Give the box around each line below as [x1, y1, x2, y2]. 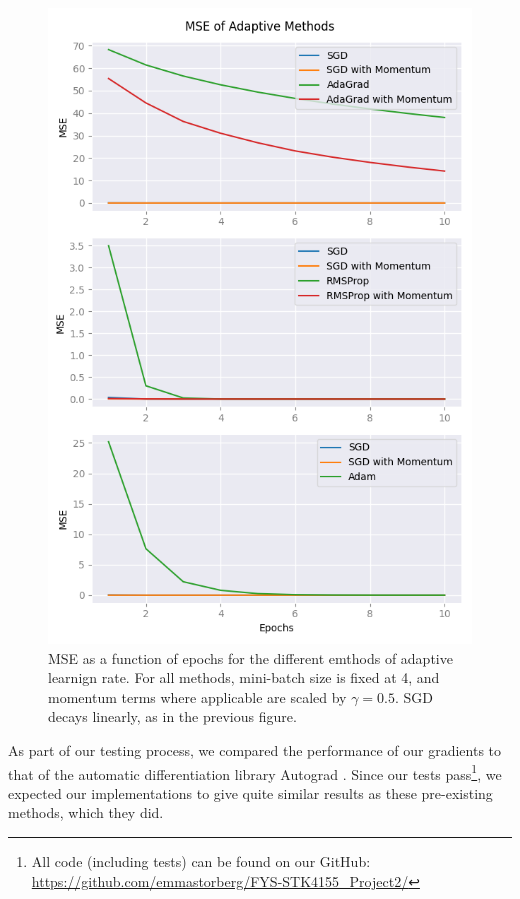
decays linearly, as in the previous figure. [48, 706, 297, 727]
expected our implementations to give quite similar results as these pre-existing [8, 782, 493, 803]
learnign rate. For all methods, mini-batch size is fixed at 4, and [48, 667, 440, 688]
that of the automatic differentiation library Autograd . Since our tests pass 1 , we [8, 760, 502, 784]
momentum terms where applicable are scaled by [48, 686, 347, 707]
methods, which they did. [8, 802, 164, 823]
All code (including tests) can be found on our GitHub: [31, 851, 371, 871]
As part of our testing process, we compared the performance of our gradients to [8, 739, 502, 760]
